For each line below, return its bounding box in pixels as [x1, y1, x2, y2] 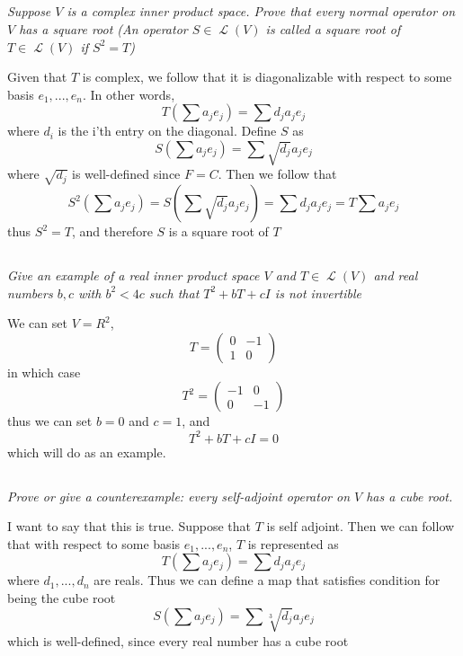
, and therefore [71, 222, 153, 241]
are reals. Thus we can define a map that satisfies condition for [93, 571, 441, 590]
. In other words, [82, 84, 175, 103]
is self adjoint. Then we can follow [266, 517, 455, 536]
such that [148, 283, 200, 302]
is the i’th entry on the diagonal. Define [58, 121, 277, 140]
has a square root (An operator [19, 19, 188, 38]
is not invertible [274, 283, 361, 302]
